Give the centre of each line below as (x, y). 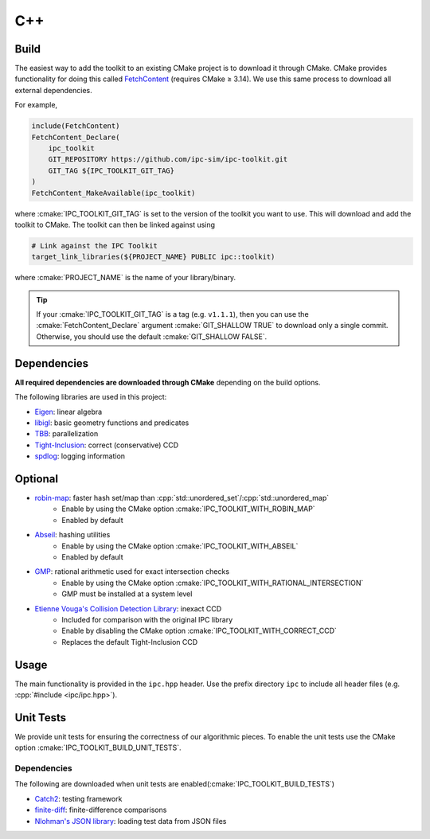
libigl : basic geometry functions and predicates (112, 423)
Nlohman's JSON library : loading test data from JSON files (131, 821)
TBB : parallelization (66, 434)
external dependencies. (54, 90)
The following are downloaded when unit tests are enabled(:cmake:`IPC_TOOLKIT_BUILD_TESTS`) (174, 784)
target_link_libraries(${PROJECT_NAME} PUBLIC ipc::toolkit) (153, 257)
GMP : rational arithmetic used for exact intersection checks (132, 572)
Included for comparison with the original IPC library (147, 619)
